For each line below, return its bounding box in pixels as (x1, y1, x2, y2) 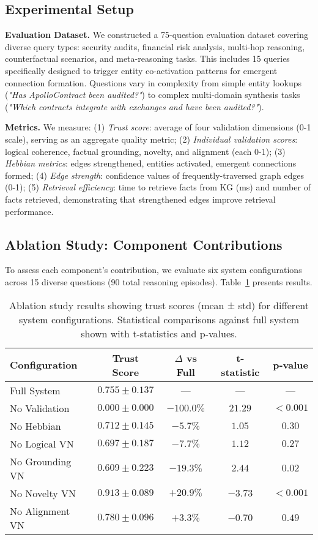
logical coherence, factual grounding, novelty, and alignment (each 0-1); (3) (5, 144, 286, 157)
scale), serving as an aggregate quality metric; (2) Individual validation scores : (5, 132, 298, 145)
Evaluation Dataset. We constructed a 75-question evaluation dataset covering (5, 28, 308, 41)
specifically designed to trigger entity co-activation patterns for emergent (5, 64, 278, 77)
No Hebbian (10, 418, 61, 433)
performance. (5, 204, 54, 217)
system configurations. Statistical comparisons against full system (18, 312, 300, 326)
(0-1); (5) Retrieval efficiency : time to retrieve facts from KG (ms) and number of (5, 181, 311, 193)
